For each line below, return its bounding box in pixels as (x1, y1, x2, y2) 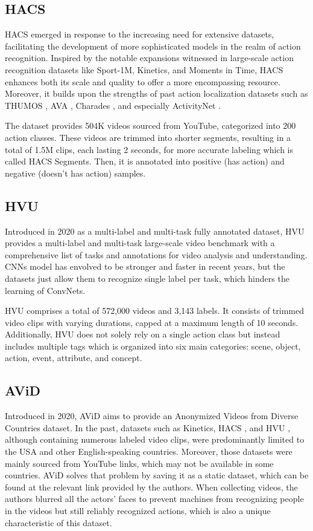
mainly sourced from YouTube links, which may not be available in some (5, 457, 274, 469)
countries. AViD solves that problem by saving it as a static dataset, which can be (5, 469, 309, 481)
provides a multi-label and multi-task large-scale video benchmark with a (5, 236, 275, 249)
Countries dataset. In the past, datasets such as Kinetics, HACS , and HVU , (5, 421, 291, 434)
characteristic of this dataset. (5, 516, 112, 529)
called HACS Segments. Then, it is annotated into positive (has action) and (5, 155, 285, 168)
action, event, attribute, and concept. (5, 351, 142, 364)
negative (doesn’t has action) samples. (5, 166, 146, 179)
